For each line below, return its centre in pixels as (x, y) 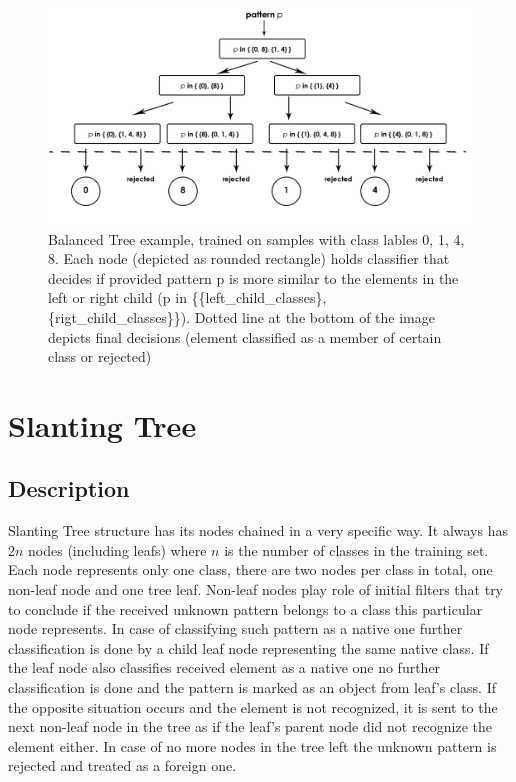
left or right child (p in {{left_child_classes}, (187, 297)
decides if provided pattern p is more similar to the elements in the (253, 277)
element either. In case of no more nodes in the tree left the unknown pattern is (252, 745)
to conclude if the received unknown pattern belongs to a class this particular (245, 608)
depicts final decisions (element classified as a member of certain (245, 336)
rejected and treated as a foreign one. (122, 765)
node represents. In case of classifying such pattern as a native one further (235, 628)
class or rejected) (100, 356)
